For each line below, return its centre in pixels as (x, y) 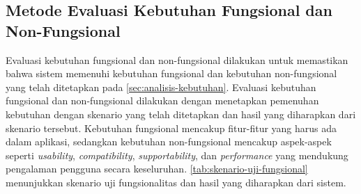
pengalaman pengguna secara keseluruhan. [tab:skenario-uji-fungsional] (157, 169)
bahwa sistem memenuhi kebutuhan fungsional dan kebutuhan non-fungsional (171, 73)
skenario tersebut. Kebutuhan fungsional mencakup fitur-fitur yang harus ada (171, 128)
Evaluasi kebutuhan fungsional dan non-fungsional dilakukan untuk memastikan (177, 59)
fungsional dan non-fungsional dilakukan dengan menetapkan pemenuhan (162, 100)
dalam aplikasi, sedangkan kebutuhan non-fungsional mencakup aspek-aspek (169, 142)
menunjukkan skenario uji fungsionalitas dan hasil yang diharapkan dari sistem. (176, 182)
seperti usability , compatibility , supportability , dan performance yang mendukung (177, 155)
